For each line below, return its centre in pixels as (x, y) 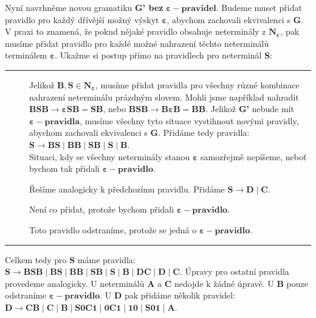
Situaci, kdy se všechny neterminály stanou (110, 156)
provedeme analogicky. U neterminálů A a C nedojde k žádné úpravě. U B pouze (156, 283)
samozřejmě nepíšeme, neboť (254, 156)
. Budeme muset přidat (259, 7)
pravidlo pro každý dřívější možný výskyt (82, 19)
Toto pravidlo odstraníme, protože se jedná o (113, 229)
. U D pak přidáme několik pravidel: (168, 295)
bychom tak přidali (64, 168)
